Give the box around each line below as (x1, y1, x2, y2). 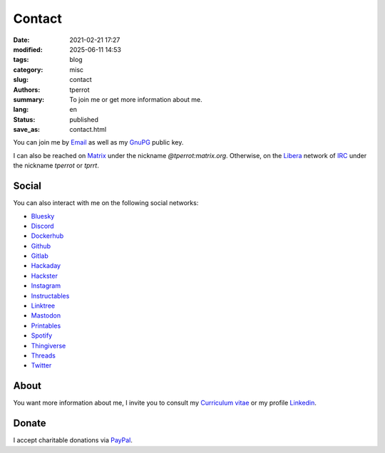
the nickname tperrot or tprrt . (13, 161, 99, 170)
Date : (13, 36, 30, 44)
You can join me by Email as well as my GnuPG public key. (13, 138, 184, 147)
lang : (13, 105, 29, 114)
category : (13, 65, 43, 74)
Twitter (31, 361, 52, 370)
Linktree (31, 301, 56, 310)
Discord (31, 222, 54, 230)
